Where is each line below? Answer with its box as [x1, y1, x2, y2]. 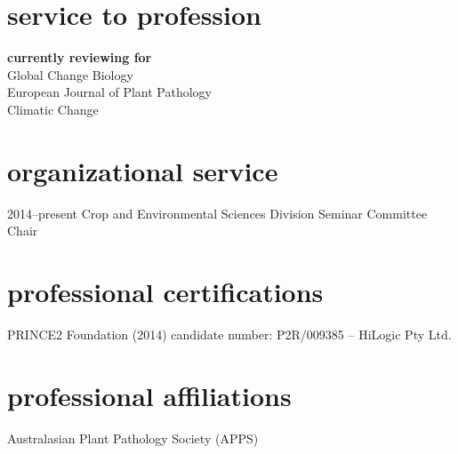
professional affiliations [7, 377, 292, 413]
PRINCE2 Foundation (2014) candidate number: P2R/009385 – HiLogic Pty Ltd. [7, 324, 452, 343]
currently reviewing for [7, 48, 152, 67]
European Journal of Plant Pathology [7, 83, 212, 101]
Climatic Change [7, 100, 99, 118]
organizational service [7, 152, 278, 188]
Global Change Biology [7, 65, 133, 84]
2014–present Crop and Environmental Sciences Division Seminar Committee [7, 203, 428, 222]
